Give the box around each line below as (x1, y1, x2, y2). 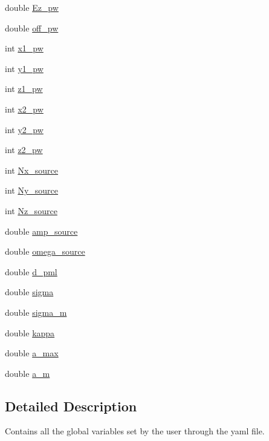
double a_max (5, 347, 59, 359)
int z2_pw (5, 143, 43, 156)
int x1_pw (5, 42, 44, 54)
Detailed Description (5, 396, 137, 415)
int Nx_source (5, 163, 59, 176)
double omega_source (5, 245, 85, 258)
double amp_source (5, 224, 78, 237)
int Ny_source (5, 184, 59, 197)
